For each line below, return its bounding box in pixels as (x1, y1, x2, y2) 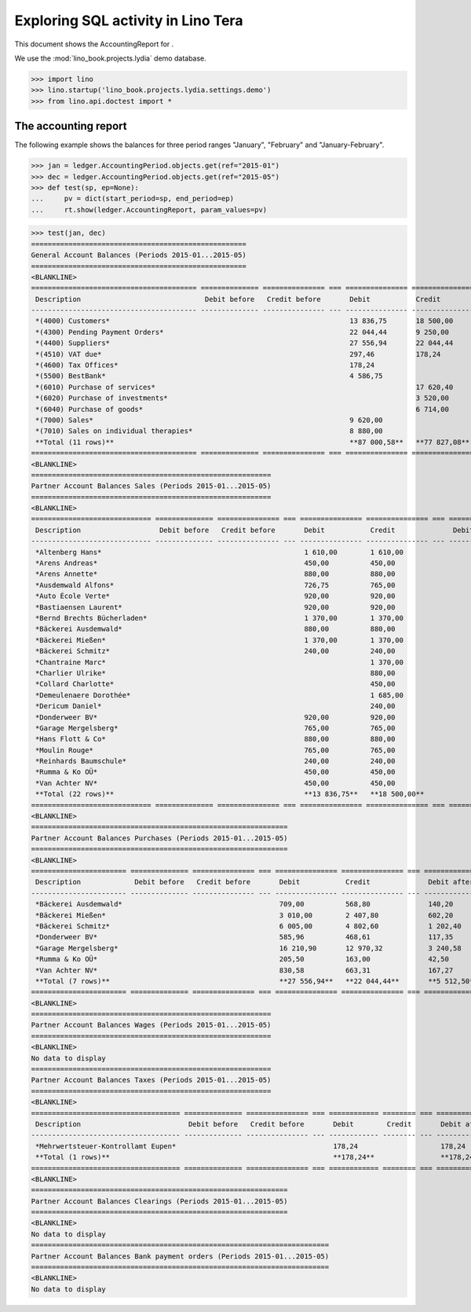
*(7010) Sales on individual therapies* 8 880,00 (35, 427, 384, 435)
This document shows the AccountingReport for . (14, 39, 174, 49)
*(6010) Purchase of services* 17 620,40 (35, 382, 454, 391)
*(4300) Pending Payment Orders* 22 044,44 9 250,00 (35, 327, 449, 336)
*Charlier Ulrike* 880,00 (35, 668, 396, 678)
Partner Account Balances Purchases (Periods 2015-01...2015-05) (31, 833, 288, 843)
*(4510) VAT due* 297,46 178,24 (35, 350, 441, 358)
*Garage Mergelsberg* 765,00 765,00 (35, 723, 396, 733)
